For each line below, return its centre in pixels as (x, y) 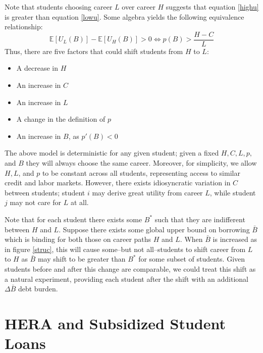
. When (191, 239)
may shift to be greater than (82, 259)
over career (139, 7)
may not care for (36, 202)
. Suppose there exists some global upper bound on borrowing (154, 229)
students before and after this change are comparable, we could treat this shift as (130, 268)
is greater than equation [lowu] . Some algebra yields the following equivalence (124, 16)
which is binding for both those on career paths (78, 239)
